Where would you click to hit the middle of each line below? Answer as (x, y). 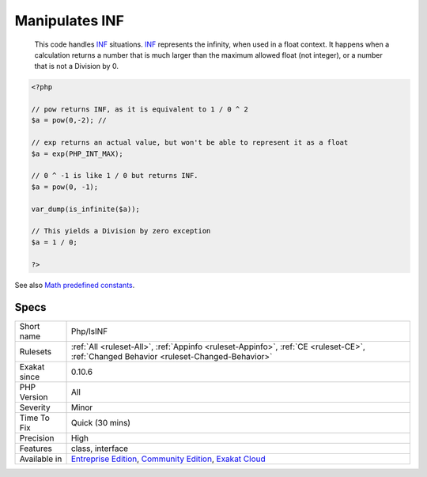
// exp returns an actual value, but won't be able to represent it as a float (190, 143)
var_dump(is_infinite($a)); (85, 209)
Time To (35, 418)
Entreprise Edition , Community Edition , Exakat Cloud (168, 459)
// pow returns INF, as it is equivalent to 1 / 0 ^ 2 (140, 110)
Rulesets (35, 352)
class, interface (100, 449)
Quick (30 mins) (100, 423)
